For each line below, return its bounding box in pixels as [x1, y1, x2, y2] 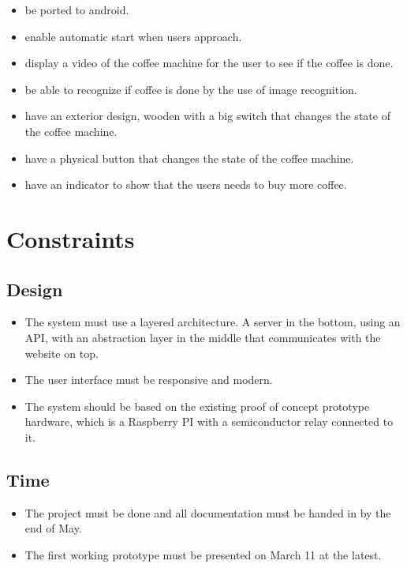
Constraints [6, 222, 135, 254]
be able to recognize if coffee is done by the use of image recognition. [24, 81, 357, 97]
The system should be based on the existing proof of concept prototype [24, 397, 370, 414]
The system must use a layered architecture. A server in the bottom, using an [24, 314, 401, 330]
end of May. [24, 520, 82, 536]
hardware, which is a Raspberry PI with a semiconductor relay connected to [24, 413, 394, 430]
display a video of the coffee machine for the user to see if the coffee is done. [24, 55, 394, 71]
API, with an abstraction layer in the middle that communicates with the [24, 329, 381, 345]
